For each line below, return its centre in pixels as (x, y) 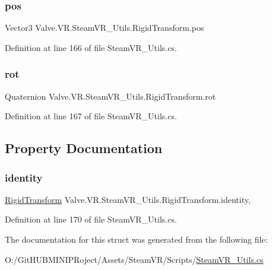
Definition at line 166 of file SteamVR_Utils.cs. (91, 47)
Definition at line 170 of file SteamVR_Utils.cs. (91, 219)
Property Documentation (84, 148)
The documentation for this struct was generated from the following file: (136, 239)
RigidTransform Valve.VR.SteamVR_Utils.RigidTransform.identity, (128, 199)
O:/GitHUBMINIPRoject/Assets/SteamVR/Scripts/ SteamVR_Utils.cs (134, 259)
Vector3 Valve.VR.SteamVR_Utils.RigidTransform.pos (105, 28)
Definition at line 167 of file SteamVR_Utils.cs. (91, 116)
